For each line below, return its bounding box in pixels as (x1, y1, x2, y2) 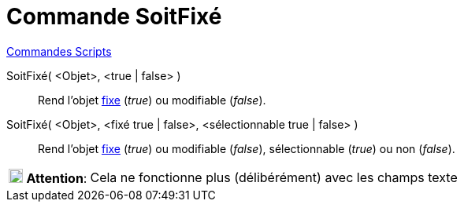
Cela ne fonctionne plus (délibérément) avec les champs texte (90, 169, 458, 185)
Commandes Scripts (6, 44, 112, 58)
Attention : (26, 170, 87, 186)
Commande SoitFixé (6, 3, 222, 30)
